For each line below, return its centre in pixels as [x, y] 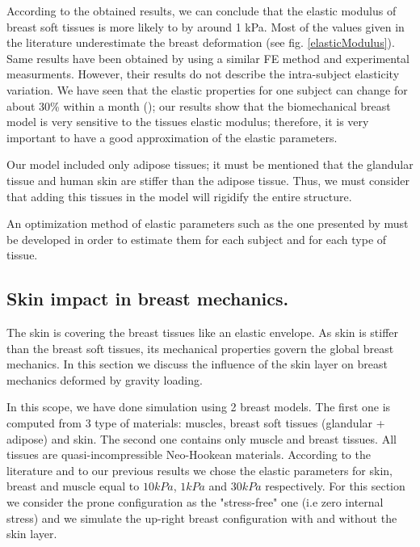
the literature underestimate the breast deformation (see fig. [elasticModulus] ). [201, 42]
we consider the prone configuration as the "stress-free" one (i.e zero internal [195, 502]
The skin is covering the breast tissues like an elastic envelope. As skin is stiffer [203, 332]
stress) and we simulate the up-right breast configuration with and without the [202, 518]
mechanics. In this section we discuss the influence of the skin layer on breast [197, 364]
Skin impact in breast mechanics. [148, 299]
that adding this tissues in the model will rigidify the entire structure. [179, 196]
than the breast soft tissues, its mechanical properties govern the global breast [200, 348]
